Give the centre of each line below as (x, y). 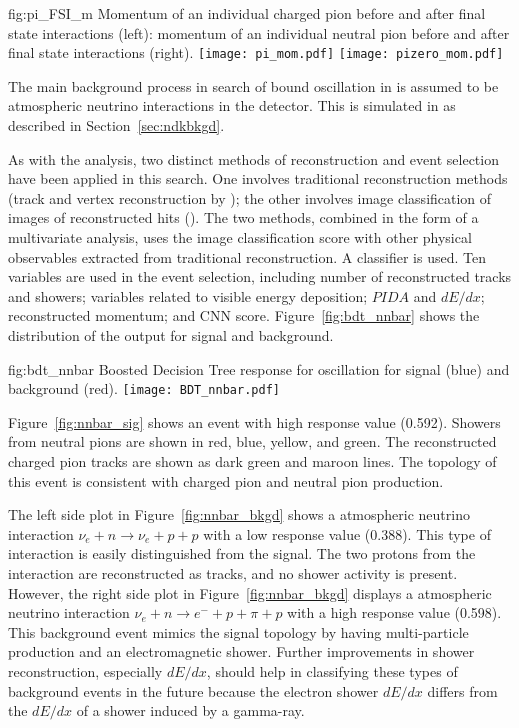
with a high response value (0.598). (394, 612)
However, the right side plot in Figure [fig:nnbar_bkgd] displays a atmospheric (250, 592)
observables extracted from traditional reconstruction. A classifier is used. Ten (247, 256)
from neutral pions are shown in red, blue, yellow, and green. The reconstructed (252, 441)
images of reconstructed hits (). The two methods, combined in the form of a (243, 217)
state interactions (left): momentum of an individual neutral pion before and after (259, 32)
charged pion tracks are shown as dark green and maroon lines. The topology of (252, 461)
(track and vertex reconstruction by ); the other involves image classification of (250, 197)
